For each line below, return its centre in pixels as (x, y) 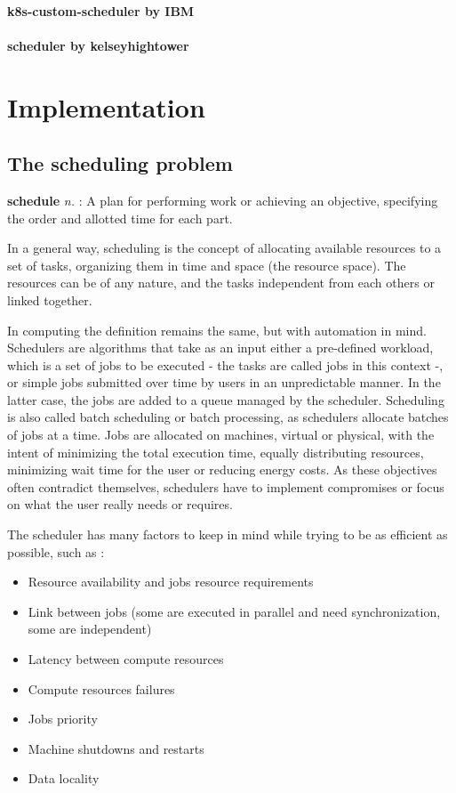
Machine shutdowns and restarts (116, 748)
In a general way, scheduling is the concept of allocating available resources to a (224, 248)
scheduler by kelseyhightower (98, 45)
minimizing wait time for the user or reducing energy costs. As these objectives (222, 469)
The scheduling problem (120, 163)
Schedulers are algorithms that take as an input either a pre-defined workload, (220, 348)
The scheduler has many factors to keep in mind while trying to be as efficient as (228, 534)
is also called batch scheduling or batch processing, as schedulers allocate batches (228, 417)
